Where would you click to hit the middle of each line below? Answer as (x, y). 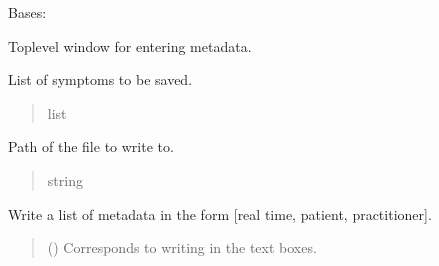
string (65, 179)
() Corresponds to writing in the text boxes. (182, 247)
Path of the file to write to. (91, 146)
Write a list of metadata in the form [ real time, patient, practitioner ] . (220, 213)
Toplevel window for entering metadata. (130, 45)
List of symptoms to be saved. (100, 79)
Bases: (27, 12)
